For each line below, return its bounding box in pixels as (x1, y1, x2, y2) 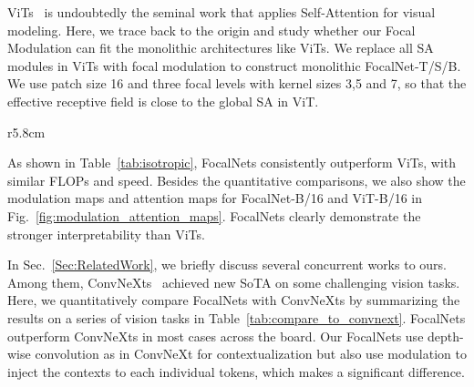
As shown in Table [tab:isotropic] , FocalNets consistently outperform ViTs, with (7, 153, 457, 172)
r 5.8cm (7, 122, 46, 141)
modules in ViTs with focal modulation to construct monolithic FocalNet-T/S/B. (7, 56, 461, 75)
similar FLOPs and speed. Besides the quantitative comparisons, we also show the (7, 170, 466, 189)
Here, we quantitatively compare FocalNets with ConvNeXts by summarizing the (7, 290, 460, 310)
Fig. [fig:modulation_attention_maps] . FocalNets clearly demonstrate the (7, 206, 421, 225)
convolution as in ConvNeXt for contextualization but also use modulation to (35, 344, 467, 363)
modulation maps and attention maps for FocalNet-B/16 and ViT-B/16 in (7, 188, 423, 208)
